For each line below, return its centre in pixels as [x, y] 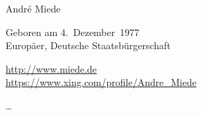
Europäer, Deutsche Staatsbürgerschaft [88, 45]
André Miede [33, 8]
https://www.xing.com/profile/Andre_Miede [101, 82]
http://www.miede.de [51, 68]
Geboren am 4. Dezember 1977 [73, 32]
